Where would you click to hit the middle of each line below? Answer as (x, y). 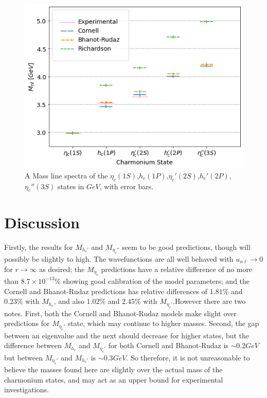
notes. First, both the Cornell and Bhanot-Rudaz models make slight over (120, 313)
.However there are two (209, 301)
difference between (33, 345)
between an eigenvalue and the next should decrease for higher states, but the (127, 335)
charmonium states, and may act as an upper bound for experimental (114, 379)
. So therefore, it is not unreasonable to (188, 357)
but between (24, 357)
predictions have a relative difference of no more (177, 269)
